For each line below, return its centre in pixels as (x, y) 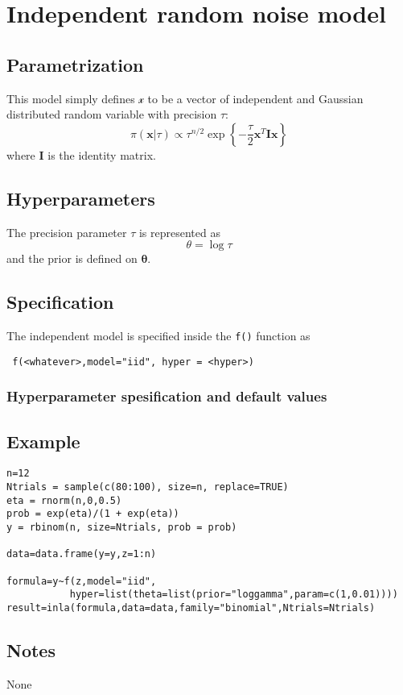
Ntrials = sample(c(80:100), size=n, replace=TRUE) (148, 487)
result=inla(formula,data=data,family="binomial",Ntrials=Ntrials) (191, 608)
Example (43, 441)
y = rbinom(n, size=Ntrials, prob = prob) (122, 527)
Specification (60, 302)
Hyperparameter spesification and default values (167, 396)
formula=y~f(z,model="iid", (82, 581)
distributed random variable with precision (112, 114)
